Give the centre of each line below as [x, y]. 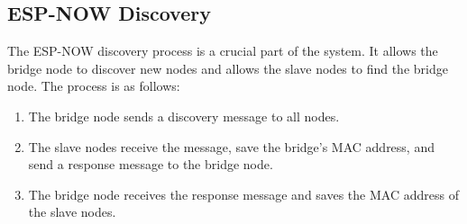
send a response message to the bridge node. [151, 164]
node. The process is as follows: [94, 86]
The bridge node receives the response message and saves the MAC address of [243, 194]
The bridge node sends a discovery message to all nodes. [184, 116]
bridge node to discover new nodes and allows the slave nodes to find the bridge [228, 68]
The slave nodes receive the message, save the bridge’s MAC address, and [231, 146]
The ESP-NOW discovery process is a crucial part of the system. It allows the [223, 51]
